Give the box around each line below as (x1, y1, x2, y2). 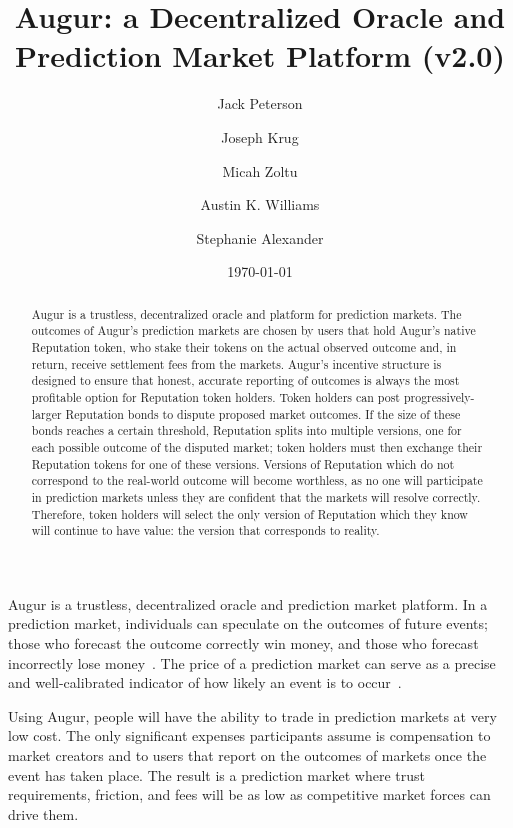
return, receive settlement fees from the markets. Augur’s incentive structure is (31, 355, 442, 372)
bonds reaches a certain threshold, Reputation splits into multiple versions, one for (31, 422, 462, 439)
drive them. (8, 803, 79, 824)
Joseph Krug (221, 126, 299, 147)
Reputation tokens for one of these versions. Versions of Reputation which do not (31, 455, 455, 472)
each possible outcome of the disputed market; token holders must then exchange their (31, 438, 483, 455)
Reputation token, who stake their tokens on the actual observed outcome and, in (31, 338, 457, 355)
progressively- (403, 388, 475, 405)
